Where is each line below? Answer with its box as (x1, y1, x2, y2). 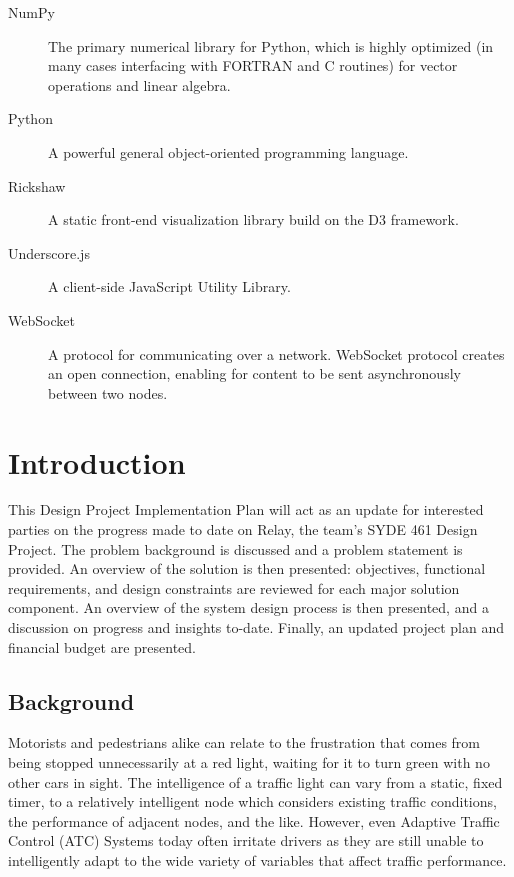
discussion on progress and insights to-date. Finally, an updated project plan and (8, 617, 504, 637)
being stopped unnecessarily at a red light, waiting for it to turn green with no (8, 751, 490, 772)
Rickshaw (8, 175, 66, 196)
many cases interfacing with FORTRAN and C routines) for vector (48, 55, 458, 76)
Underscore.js (8, 242, 90, 263)
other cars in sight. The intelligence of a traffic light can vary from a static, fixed (8, 771, 503, 792)
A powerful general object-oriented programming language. (48, 141, 409, 162)
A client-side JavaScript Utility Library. (48, 276, 291, 297)
